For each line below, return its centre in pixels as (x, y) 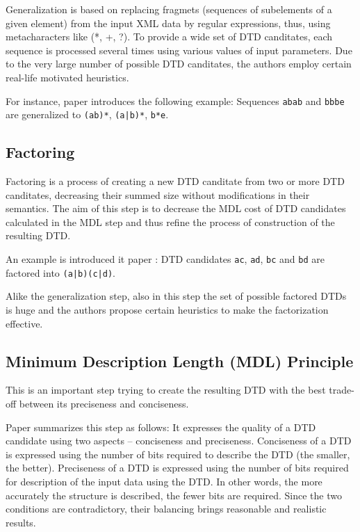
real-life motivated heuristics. (67, 77)
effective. (24, 323)
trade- (342, 390)
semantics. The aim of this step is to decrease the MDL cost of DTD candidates (176, 208)
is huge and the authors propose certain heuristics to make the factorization (167, 309)
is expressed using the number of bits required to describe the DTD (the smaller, (178, 454)
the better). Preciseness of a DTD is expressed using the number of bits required (177, 468)
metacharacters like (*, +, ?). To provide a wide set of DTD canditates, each (169, 37)
